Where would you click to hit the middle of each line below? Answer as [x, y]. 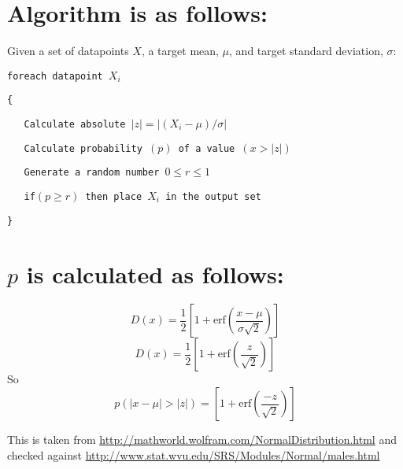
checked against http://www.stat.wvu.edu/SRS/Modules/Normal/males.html [194, 454]
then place [114, 197]
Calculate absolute [75, 125]
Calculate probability [83, 148]
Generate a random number [92, 173]
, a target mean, [180, 51]
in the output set [213, 197]
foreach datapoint [55, 76]
